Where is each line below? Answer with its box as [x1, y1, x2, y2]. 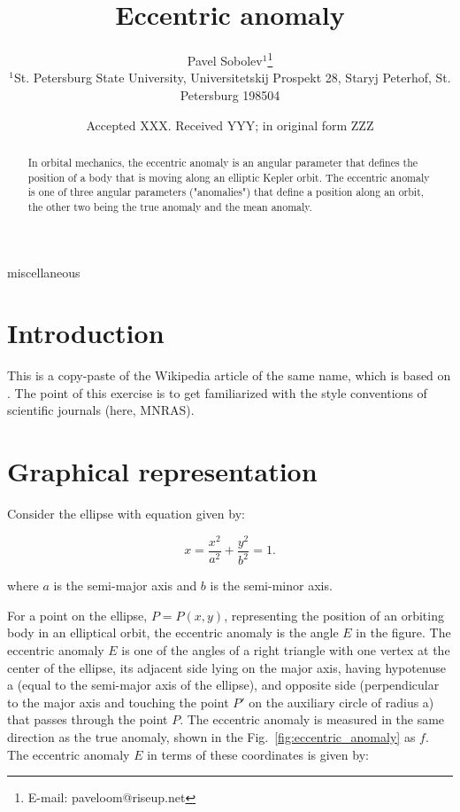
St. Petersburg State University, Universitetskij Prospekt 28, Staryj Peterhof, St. [14, 68, 451, 87]
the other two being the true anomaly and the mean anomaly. [27, 199, 312, 214]
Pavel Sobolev [187, 51, 263, 69]
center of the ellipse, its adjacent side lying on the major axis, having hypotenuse [7, 658, 446, 676]
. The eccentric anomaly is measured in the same [180, 710, 445, 729]
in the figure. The [356, 623, 451, 642]
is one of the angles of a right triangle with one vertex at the [121, 641, 450, 660]
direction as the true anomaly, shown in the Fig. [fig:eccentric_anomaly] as [7, 728, 416, 746]
